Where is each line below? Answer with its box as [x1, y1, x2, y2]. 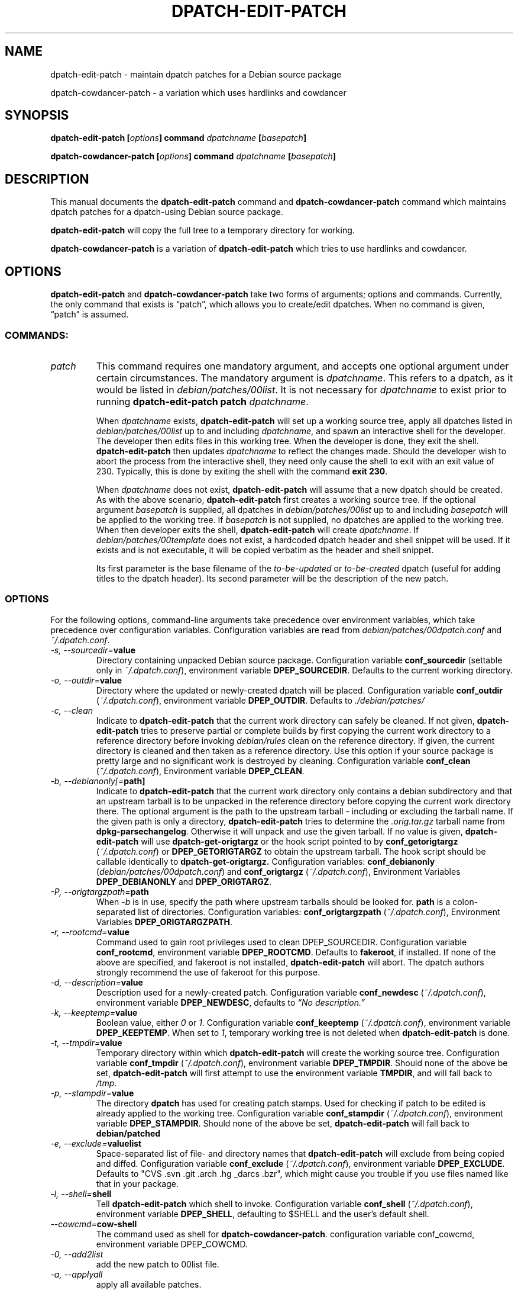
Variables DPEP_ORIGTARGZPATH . [96, 916, 233, 927]
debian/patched [96, 1128, 161, 1138]
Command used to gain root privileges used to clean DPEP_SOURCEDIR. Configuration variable [96, 936, 467, 947]
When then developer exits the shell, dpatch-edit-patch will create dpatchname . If [96, 524, 419, 535]
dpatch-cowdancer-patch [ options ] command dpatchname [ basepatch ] [50, 151, 336, 162]
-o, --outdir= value [50, 675, 122, 685]
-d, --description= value [50, 977, 143, 987]
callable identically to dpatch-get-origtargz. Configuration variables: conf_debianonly [96, 856, 435, 867]
